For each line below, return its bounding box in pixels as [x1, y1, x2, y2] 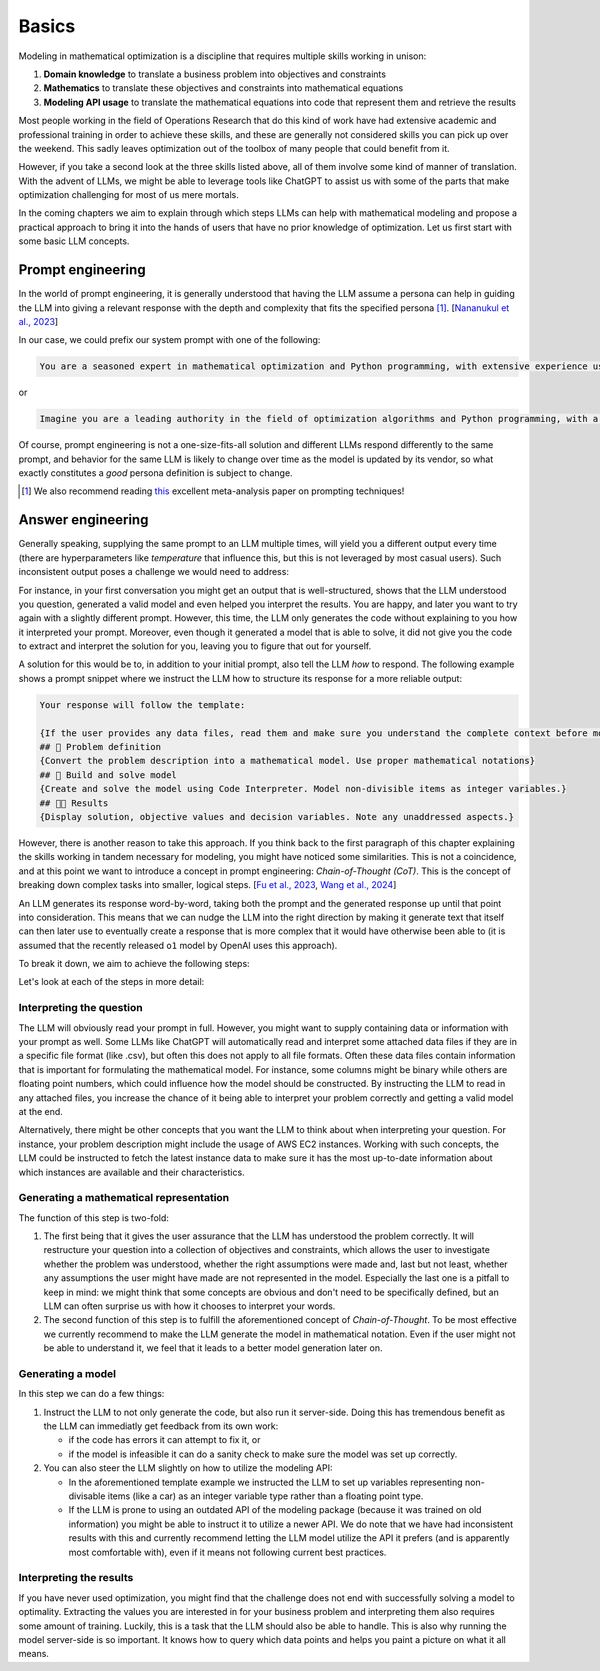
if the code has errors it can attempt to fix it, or [68, 1434, 261, 1446]
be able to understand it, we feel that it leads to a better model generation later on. [43, 1342, 383, 1354]
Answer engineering [18, 511, 149, 529]
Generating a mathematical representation [18, 1191, 230, 1205]
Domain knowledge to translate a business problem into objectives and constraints [43, 68, 387, 80]
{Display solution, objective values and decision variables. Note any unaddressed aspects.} [39, 811, 515, 822]
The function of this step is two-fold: [18, 1211, 170, 1224]
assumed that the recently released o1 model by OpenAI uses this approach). [18, 939, 338, 951]
